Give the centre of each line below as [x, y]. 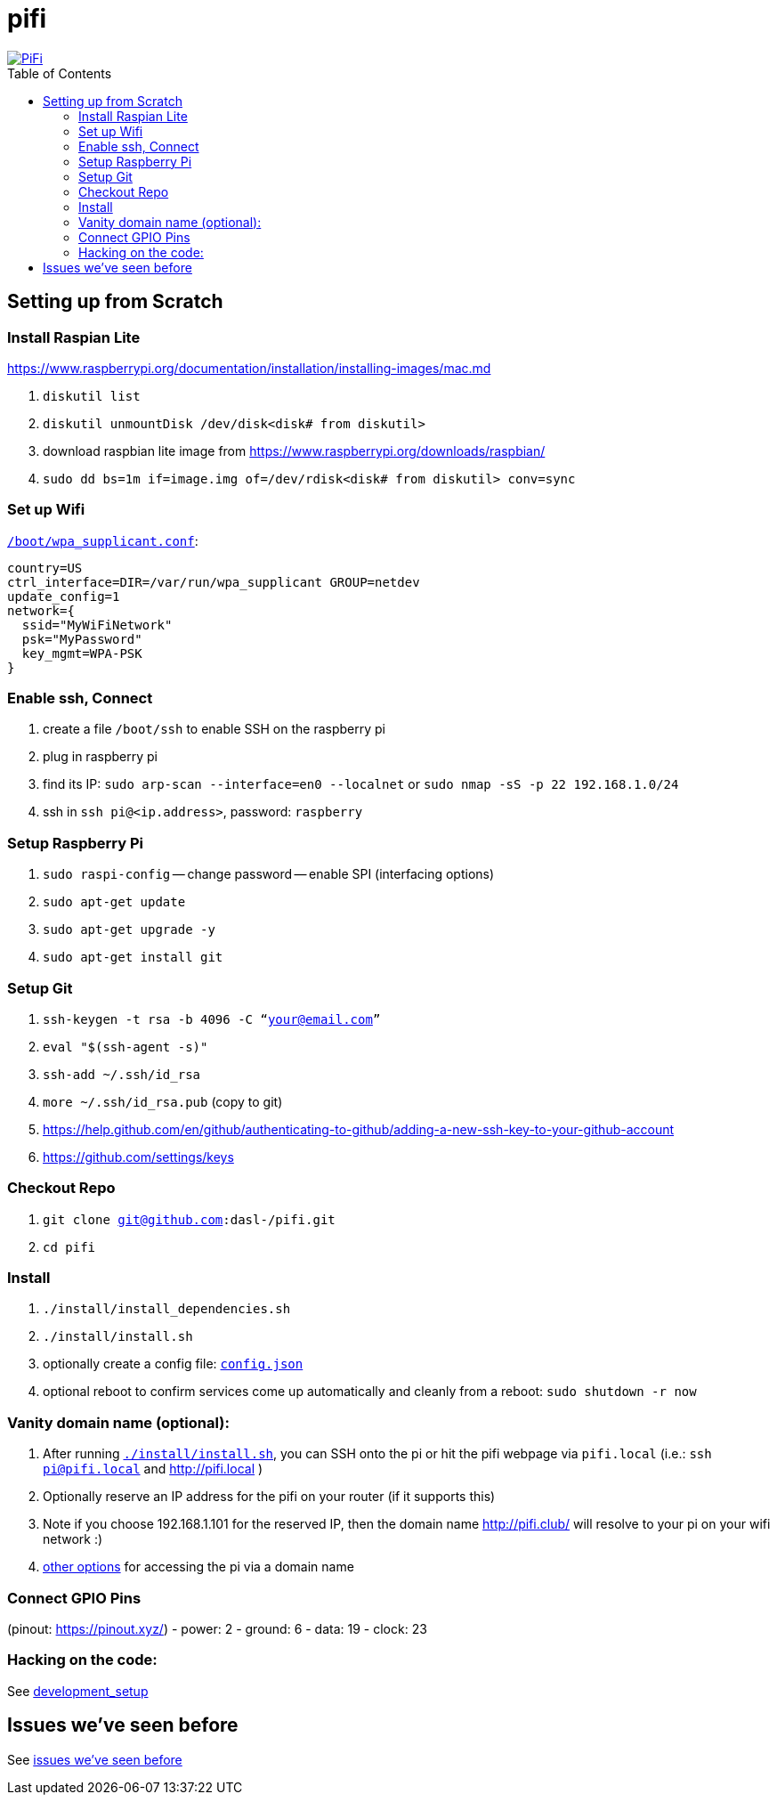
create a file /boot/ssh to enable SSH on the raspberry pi [214, 729]
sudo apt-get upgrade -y [129, 930]
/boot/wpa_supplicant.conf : [103, 540]
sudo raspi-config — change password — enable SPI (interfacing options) [269, 874]
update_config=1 [64, 596]
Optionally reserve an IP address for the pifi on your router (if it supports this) [269, 1497]
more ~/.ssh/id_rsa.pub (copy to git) [163, 1101]
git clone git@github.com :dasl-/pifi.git [189, 1219]
